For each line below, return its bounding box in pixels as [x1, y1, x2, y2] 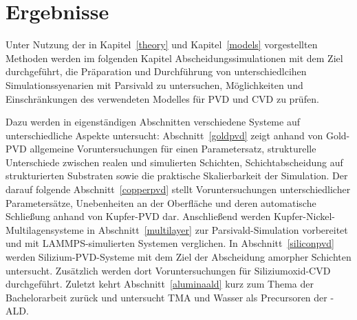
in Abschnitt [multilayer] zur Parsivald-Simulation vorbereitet [87, 222, 348, 237]
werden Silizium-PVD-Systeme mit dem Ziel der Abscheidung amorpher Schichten [6, 250, 351, 264]
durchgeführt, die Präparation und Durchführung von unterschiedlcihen [6, 64, 307, 79]
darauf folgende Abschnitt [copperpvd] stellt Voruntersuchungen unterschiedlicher [6, 182, 351, 197]
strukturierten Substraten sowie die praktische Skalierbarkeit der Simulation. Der [6, 168, 348, 183]
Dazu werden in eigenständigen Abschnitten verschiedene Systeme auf [6, 114, 300, 129]
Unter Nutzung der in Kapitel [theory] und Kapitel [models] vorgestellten [6, 37, 318, 52]
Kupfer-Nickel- [273, 209, 336, 223]
